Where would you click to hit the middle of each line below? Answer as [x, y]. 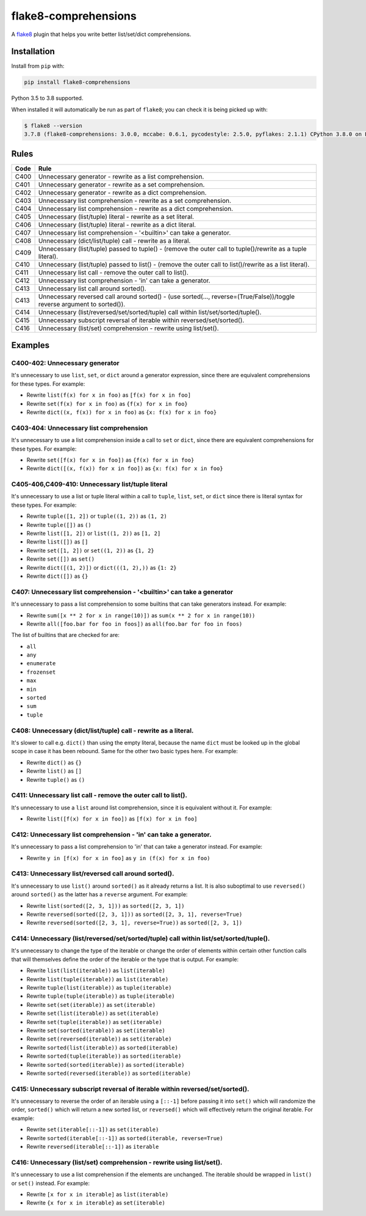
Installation [33, 52]
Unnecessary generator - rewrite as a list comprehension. [121, 176]
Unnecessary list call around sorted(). [92, 289]
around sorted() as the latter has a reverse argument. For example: [99, 894]
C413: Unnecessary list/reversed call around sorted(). [93, 874]
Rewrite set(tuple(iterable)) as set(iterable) [94, 1022]
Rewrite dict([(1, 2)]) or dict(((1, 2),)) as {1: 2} [102, 567]
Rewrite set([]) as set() [60, 559]
